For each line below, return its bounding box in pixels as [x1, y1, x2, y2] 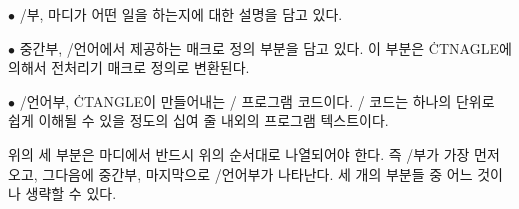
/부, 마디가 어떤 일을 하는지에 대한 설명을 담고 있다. [19, 4, 343, 24]
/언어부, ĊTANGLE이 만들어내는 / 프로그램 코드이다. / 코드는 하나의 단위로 [19, 90, 495, 111]
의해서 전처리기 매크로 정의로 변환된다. [8, 57, 250, 78]
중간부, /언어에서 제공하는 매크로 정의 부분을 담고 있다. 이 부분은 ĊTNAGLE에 [19, 37, 512, 58]
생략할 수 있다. [25, 183, 117, 204]
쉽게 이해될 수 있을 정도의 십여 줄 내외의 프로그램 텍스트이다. [8, 110, 389, 131]
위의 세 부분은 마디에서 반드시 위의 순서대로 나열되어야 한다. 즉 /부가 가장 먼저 [8, 143, 500, 164]
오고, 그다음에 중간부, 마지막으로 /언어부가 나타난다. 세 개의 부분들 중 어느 [8, 163, 473, 184]
